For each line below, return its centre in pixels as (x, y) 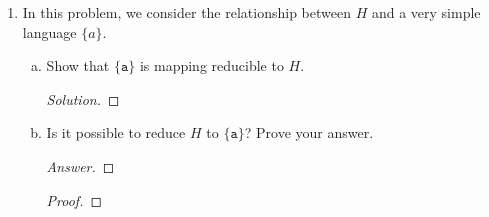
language (49, 31)
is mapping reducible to (211, 65)
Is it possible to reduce (116, 132)
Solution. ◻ (83, 98)
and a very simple (426, 12)
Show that (78, 65)
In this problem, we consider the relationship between (186, 12)
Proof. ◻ (74, 199)
